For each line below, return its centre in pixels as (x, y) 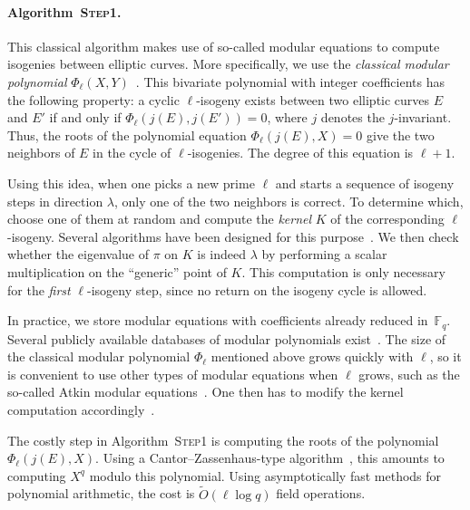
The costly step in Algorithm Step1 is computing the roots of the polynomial (223, 440)
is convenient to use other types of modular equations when (173, 374)
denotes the (352, 117)
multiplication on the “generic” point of (117, 271)
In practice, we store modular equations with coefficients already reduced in (218, 320)
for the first (39, 289)
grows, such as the (409, 374)
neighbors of (41, 153)
